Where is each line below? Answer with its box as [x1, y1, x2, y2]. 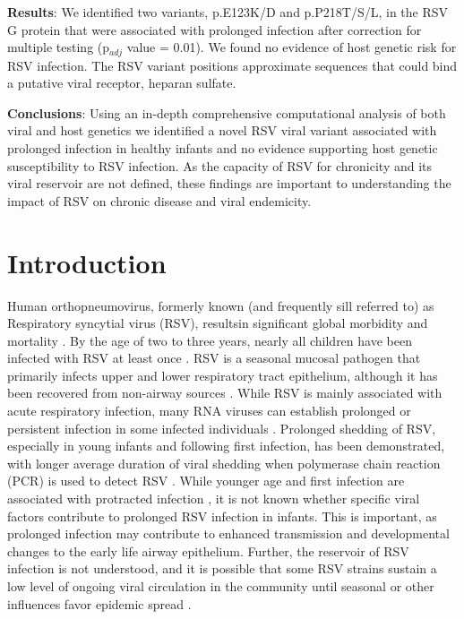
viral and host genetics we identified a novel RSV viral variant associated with [7, 121, 437, 140]
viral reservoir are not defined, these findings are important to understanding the [7, 174, 451, 193]
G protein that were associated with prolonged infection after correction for [7, 20, 422, 39]
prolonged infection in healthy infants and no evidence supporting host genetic [7, 139, 438, 158]
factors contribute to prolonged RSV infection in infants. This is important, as [7, 506, 437, 525]
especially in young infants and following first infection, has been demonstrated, [7, 436, 445, 455]
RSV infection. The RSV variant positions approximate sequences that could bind [7, 56, 458, 74]
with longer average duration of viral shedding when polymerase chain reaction [7, 453, 441, 472]
